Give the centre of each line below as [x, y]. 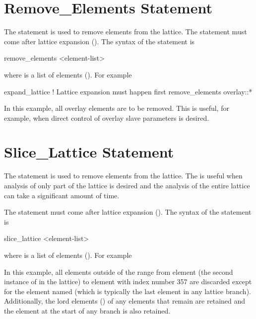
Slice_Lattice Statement [89, 152]
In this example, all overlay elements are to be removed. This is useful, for [117, 108]
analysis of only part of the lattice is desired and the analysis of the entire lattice [127, 185]
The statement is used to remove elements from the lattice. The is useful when [123, 176]
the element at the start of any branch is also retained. [87, 310]
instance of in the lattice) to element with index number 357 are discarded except [128, 281]
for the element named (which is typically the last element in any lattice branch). [128, 291]
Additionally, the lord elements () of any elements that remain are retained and [125, 301]
